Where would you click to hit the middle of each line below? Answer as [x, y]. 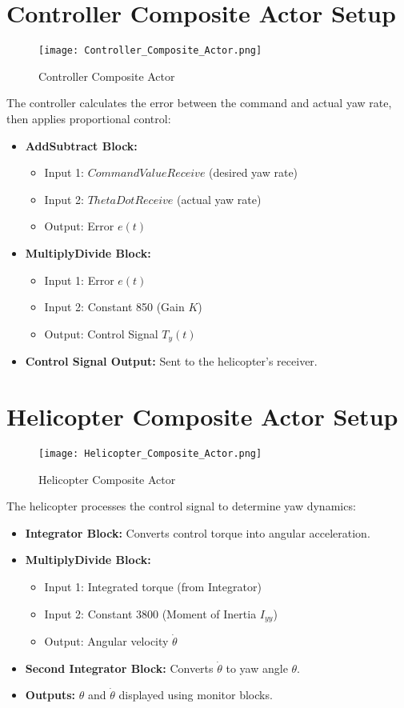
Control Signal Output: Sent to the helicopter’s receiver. [171, 361]
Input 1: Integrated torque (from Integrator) [153, 586]
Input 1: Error [79, 280]
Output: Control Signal [101, 333]
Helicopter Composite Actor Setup [202, 416]
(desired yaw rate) [254, 172]
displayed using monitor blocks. [196, 695]
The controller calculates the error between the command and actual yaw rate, [199, 103]
